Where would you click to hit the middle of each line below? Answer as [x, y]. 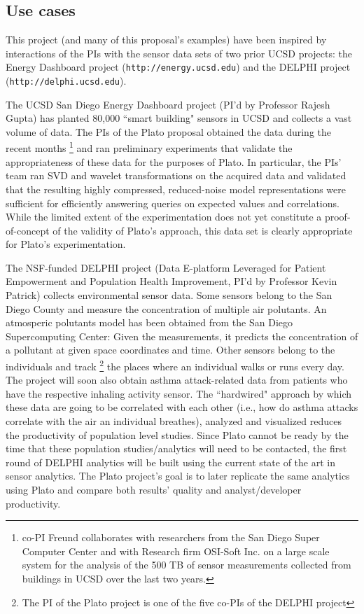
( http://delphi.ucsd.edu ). [66, 81]
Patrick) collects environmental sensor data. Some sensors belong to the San [169, 295]
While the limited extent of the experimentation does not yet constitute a [164, 217]
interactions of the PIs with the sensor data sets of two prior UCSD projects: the [179, 53]
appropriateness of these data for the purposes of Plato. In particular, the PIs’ [174, 161]
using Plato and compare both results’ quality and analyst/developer [154, 490]
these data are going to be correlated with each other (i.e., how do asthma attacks [182, 407]
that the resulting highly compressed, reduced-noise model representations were [176, 189]
